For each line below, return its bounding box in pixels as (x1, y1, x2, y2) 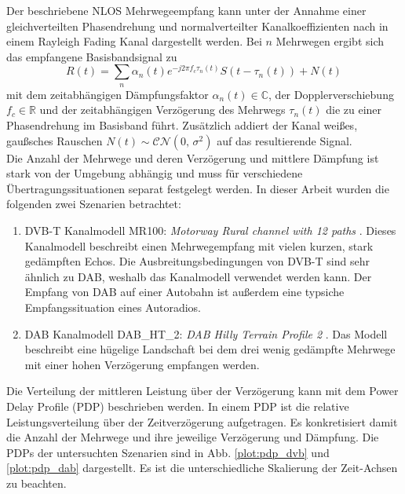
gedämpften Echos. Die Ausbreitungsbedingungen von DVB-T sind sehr (24, 253, 370, 269)
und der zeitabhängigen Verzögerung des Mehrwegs (39, 101, 286, 118)
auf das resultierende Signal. (217, 132, 352, 148)
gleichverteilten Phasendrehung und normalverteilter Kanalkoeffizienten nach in (6, 17, 389, 34)
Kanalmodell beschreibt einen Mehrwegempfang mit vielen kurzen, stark (24, 237, 374, 254)
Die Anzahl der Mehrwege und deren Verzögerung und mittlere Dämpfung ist (6, 149, 379, 166)
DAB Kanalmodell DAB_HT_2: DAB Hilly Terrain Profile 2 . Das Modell (24, 325, 388, 342)
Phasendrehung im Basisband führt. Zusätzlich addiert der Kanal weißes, (6, 117, 358, 134)
